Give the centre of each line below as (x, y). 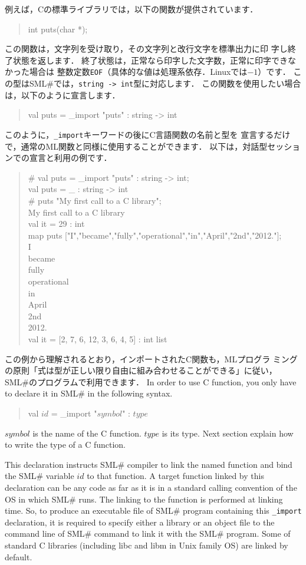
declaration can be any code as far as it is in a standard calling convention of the (151, 487)
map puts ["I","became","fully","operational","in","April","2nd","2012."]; (155, 235)
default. (19, 556)
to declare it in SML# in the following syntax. (89, 393)
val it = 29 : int (56, 224)
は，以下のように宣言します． (62, 95)
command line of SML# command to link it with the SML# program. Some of (148, 533)
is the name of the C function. (87, 433)
